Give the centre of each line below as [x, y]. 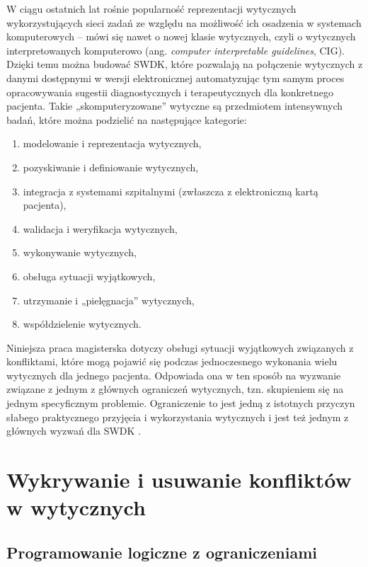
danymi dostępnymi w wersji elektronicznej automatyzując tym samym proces [176, 78]
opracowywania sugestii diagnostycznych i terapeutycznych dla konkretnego [170, 92]
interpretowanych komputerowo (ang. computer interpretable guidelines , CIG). [176, 50]
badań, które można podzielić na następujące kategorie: [127, 119]
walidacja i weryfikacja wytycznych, [100, 228]
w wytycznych [76, 507]
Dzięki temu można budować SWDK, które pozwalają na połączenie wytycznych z [185, 64]
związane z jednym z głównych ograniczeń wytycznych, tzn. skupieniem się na [175, 389]
